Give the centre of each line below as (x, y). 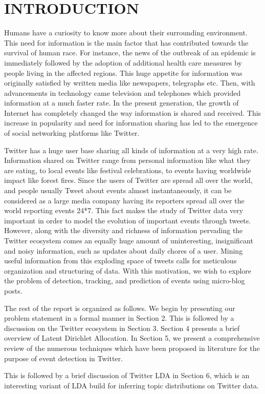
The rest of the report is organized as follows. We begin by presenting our (120, 308)
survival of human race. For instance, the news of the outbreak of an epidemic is (130, 53)
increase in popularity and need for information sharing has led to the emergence (131, 123)
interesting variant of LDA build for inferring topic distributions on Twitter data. (131, 385)
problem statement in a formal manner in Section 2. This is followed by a (119, 318)
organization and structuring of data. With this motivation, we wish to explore (128, 270)
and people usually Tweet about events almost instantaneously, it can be (118, 190)
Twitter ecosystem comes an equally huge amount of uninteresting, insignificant (129, 240)
